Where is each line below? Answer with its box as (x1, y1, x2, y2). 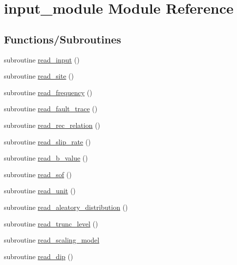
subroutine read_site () (4, 71, 74, 81)
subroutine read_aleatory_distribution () (4, 202, 128, 212)
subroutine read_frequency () (4, 87, 92, 97)
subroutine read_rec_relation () (4, 120, 101, 130)
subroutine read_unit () (4, 185, 76, 196)
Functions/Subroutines (4, 31, 121, 46)
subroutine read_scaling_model (4, 235, 100, 245)
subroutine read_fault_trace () (4, 103, 98, 114)
